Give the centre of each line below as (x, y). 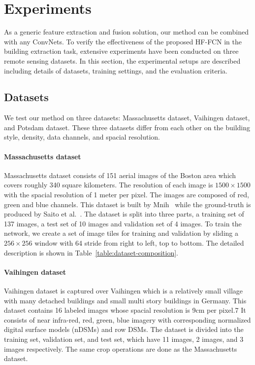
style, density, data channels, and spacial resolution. (82, 137)
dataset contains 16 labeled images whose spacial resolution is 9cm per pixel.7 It (125, 310)
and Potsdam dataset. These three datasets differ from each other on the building (127, 127)
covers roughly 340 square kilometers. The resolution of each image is (109, 185)
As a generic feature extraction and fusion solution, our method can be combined (127, 32)
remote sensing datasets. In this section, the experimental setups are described (122, 60)
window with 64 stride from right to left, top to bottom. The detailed (139, 243)
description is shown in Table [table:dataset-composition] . (91, 252)
